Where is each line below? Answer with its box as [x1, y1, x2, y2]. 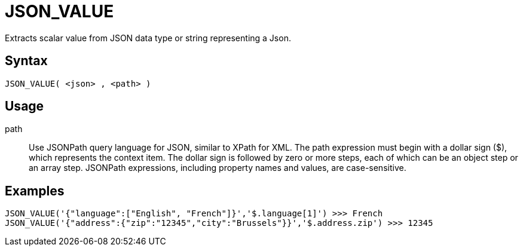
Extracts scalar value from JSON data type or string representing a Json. [5, 32, 291, 43]
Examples [5, 183, 65, 198]
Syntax [5, 53, 48, 69]
